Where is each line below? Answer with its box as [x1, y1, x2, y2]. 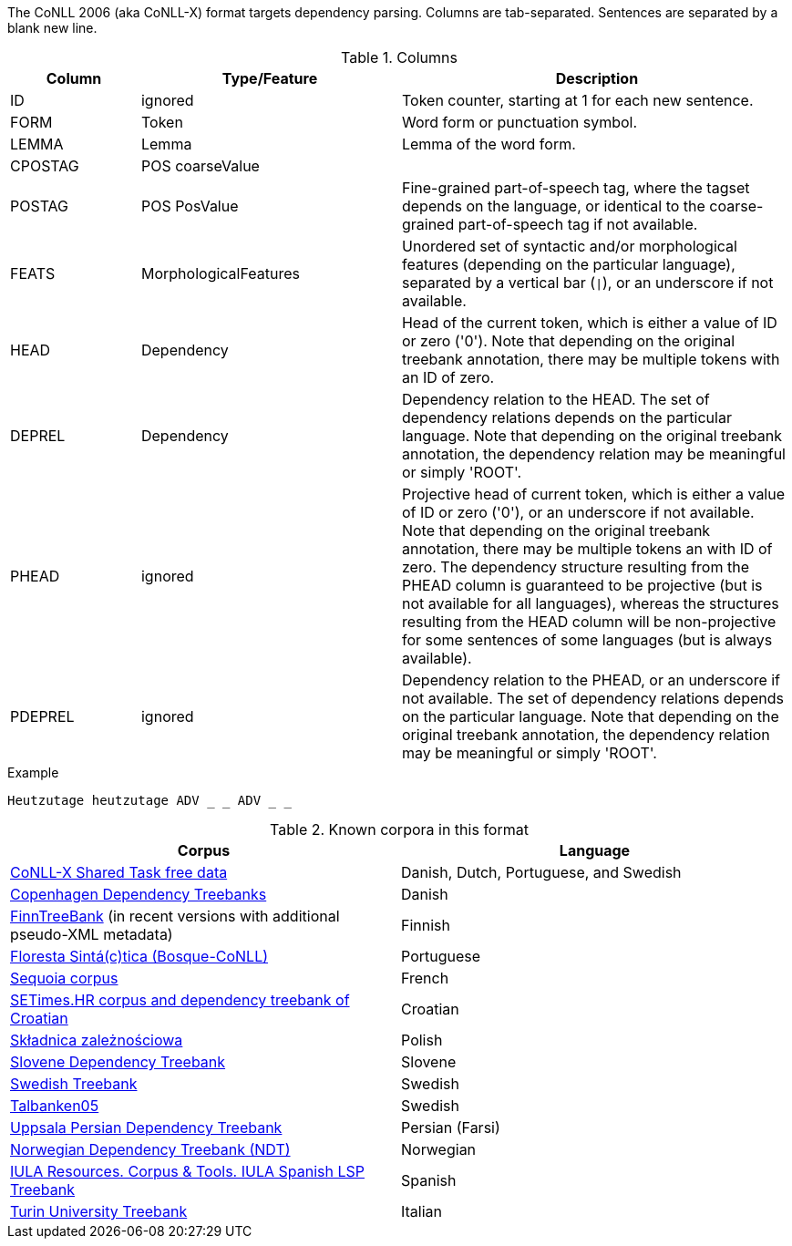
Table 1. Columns [341, 48, 458, 67]
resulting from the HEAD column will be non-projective [401, 613, 777, 631]
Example [7, 765, 59, 780]
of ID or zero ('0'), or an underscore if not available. [401, 503, 755, 521]
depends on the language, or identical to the [401, 197, 705, 215]
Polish [401, 1031, 443, 1049]
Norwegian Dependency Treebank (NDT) [10, 1140, 291, 1158]
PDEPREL [10, 707, 75, 726]
